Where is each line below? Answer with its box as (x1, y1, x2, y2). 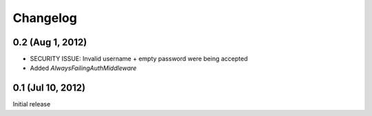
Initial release (12, 100, 51, 108)
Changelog (12, 10, 77, 25)
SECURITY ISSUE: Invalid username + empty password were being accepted (30, 55, 248, 63)
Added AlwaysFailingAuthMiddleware (30, 64, 137, 72)
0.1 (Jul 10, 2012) (12, 82, 86, 94)
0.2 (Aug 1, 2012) (12, 36, 87, 48)
